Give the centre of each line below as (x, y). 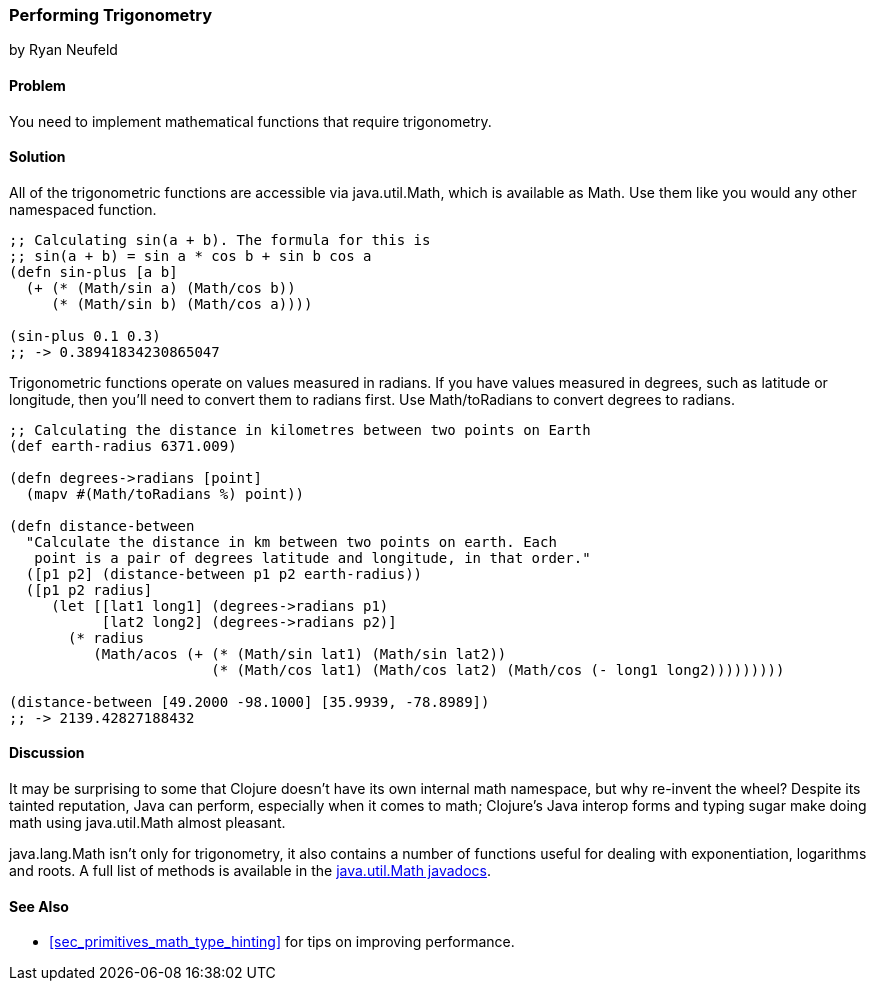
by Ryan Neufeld (63, 50)
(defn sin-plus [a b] (93, 271)
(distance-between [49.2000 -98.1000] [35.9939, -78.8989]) (249, 701)
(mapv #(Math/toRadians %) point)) (165, 493)
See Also (39, 906)
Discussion (47, 753)
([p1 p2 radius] (89, 589)
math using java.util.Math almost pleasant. (147, 823)
